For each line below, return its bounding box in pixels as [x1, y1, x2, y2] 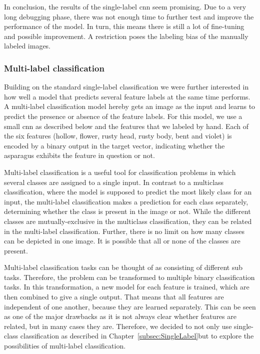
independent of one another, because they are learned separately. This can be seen [4, 301, 256, 311]
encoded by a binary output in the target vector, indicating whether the [4, 140, 225, 150]
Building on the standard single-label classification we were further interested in [4, 81, 249, 92]
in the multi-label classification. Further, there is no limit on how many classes [4, 225, 245, 236]
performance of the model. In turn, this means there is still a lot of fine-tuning [4, 21, 244, 31]
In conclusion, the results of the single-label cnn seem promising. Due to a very [4, 1, 246, 11]
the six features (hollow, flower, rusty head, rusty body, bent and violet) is [4, 130, 232, 141]
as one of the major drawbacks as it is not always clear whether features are [4, 311, 236, 321]
